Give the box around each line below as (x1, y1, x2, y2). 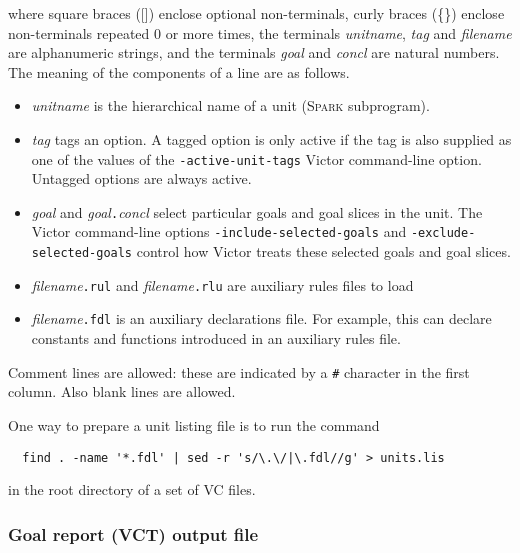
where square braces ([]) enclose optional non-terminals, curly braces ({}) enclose (8, 3, 505, 23)
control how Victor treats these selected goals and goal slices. (136, 241, 511, 262)
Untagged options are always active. (31, 168, 252, 189)
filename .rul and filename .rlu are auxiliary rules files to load (31, 274, 414, 295)
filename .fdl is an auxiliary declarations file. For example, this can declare (31, 308, 492, 329)
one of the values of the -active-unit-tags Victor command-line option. (31, 148, 482, 169)
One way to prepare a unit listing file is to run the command (8, 414, 380, 435)
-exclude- (410, 226, 476, 241)
